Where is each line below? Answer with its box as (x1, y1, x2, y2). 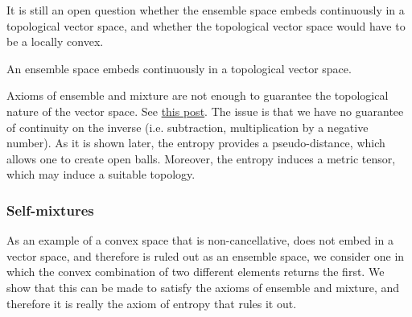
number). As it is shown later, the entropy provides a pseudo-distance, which (6, 134, 385, 151)
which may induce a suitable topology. (6, 166, 196, 183)
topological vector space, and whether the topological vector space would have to (6, 17, 406, 34)
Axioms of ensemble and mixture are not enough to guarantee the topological (6, 87, 389, 104)
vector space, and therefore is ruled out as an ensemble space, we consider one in (6, 247, 405, 264)
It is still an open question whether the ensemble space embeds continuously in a (6, 2, 405, 18)
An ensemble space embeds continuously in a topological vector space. (6, 60, 352, 76)
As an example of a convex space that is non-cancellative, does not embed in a (6, 232, 393, 249)
